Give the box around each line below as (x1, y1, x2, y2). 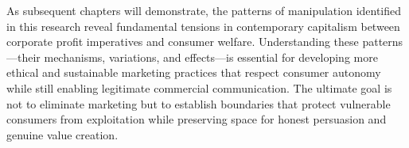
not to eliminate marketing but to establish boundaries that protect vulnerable (6, 95, 391, 112)
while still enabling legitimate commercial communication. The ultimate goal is (6, 79, 392, 96)
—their (6, 48, 41, 65)
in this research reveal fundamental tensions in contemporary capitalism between (6, 17, 400, 34)
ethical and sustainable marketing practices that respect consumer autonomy (6, 64, 381, 81)
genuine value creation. (6, 126, 119, 142)
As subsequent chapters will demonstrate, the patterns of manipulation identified (6, 2, 402, 18)
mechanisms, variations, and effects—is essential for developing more (44, 48, 378, 65)
